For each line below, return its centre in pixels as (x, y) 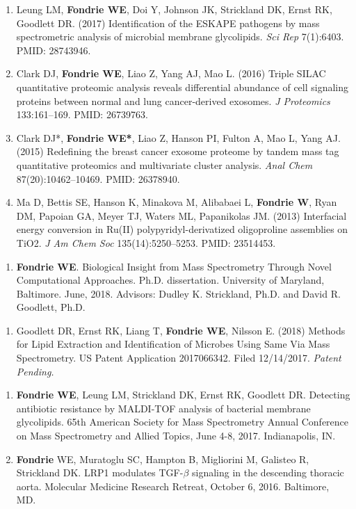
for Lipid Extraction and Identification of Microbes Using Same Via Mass (173, 344)
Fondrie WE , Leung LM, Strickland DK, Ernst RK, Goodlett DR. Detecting (183, 395)
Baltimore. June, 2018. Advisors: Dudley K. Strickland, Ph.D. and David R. (178, 293)
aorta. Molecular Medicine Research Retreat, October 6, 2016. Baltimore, (173, 486)
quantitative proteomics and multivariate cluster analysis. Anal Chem (164, 164)
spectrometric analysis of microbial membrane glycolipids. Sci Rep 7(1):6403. (180, 37)
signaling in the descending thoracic (268, 472)
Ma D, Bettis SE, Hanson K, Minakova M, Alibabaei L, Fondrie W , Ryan (177, 202)
